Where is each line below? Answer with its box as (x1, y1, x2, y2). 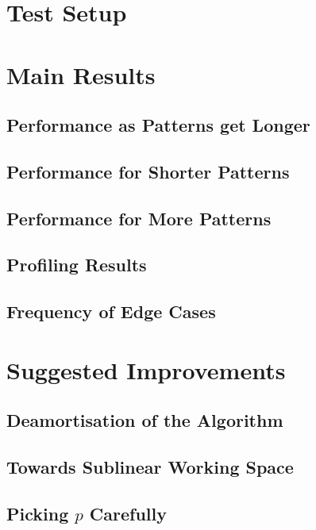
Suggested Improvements (6, 353, 286, 386)
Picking (6, 501, 69, 525)
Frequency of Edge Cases (6, 299, 216, 324)
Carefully (89, 501, 168, 525)
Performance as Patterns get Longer (6, 113, 310, 137)
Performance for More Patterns (6, 205, 272, 230)
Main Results (6, 58, 156, 90)
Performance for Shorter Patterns (6, 159, 290, 183)
